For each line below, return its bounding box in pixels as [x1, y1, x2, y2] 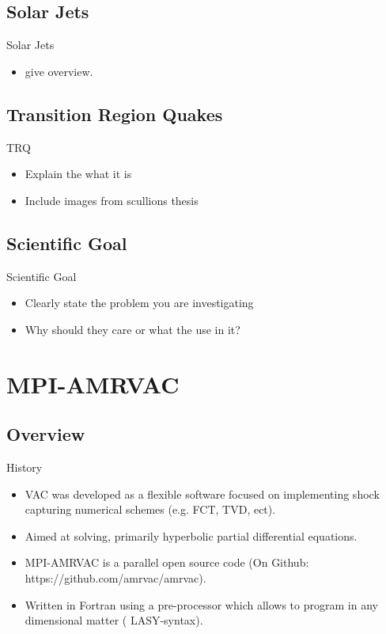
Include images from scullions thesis [25, 192, 199, 208]
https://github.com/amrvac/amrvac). [25, 569, 206, 586]
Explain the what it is [25, 165, 132, 182]
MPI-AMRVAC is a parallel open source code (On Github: [25, 554, 309, 571]
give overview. [25, 63, 93, 79]
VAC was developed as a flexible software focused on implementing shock [25, 485, 380, 502]
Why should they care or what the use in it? [25, 321, 240, 337]
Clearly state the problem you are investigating [25, 294, 254, 311]
